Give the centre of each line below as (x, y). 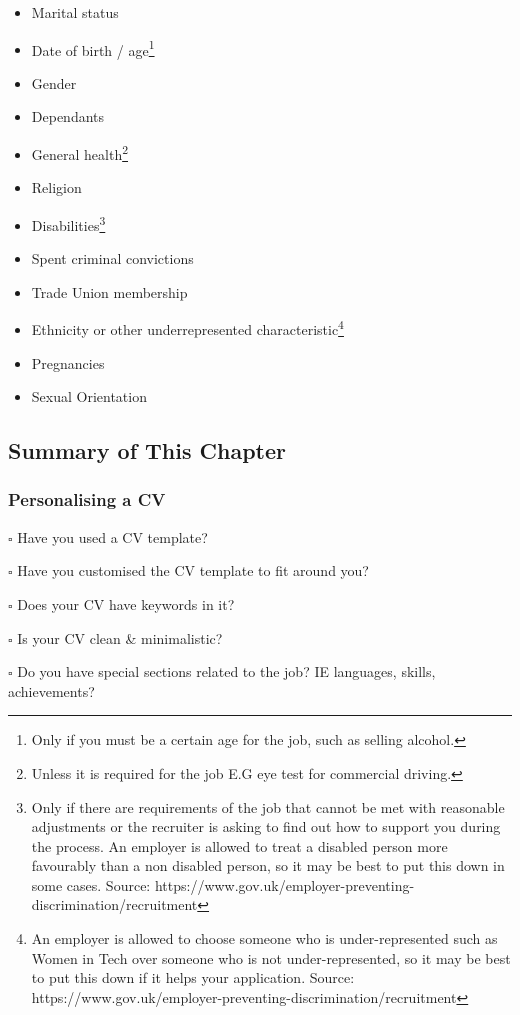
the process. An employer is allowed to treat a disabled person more (239, 845)
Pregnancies (68, 362)
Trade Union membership (109, 291)
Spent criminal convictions (112, 258)
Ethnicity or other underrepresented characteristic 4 (187, 327)
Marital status (75, 12)
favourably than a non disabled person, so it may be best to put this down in (268, 865)
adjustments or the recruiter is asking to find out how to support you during (266, 826)
